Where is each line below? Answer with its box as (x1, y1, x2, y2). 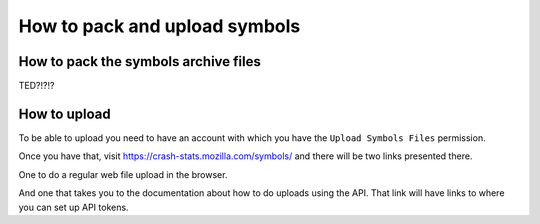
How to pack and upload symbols (18, 15, 301, 37)
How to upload (18, 105, 111, 122)
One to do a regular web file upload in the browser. (18, 168, 228, 180)
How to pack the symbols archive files (18, 53, 262, 70)
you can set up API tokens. (18, 201, 129, 213)
